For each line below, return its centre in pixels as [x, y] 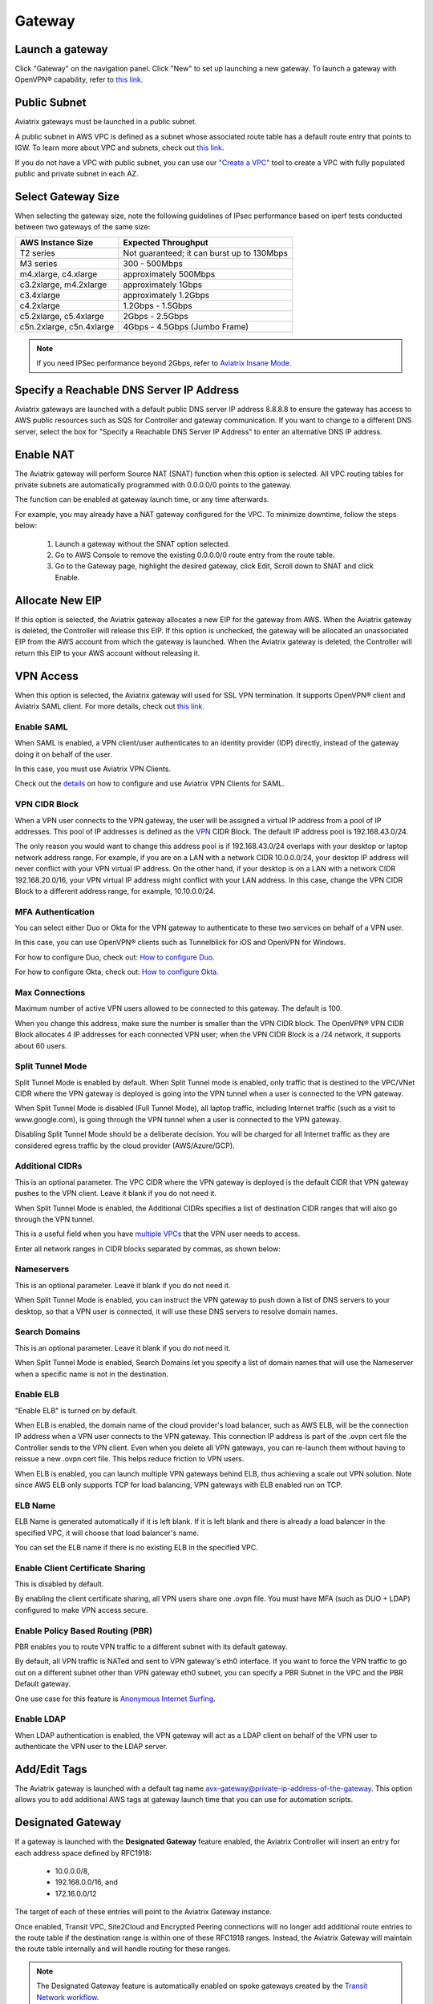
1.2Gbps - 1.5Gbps [158, 305]
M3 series [38, 263]
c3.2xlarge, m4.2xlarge [63, 285]
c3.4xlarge [40, 295]
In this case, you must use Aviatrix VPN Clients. [93, 769]
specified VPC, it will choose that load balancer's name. [107, 1533]
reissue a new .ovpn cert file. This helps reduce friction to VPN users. [129, 1459]
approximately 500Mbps [169, 274]
